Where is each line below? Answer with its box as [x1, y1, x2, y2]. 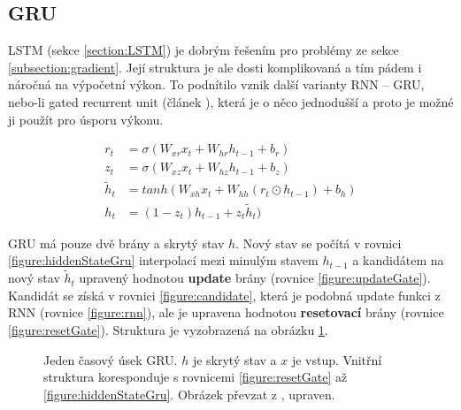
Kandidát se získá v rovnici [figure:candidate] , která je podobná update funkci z [8, 285, 441, 304]
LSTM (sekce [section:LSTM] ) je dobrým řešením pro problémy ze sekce [8, 41, 399, 59]
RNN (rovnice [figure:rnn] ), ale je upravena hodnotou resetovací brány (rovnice [8, 303, 444, 322]
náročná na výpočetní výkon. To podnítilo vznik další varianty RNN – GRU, [8, 75, 425, 94]
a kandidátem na [352, 251, 444, 270]
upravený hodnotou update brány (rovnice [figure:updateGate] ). [79, 269, 431, 287]
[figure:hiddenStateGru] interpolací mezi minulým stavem [8, 251, 319, 270]
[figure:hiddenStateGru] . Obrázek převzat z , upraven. [43, 384, 335, 403]
